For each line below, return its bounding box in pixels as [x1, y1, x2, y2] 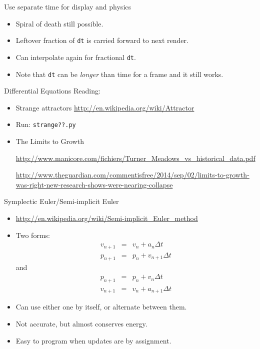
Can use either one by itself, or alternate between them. [15, 301, 187, 312]
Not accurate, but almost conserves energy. [15, 318, 147, 328]
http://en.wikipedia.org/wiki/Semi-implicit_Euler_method [15, 212, 198, 223]
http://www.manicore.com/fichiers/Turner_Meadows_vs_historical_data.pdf [15, 152, 255, 163]
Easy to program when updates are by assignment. [15, 335, 171, 345]
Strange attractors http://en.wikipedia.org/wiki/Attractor [15, 102, 194, 112]
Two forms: [15, 229, 50, 240]
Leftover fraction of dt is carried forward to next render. [15, 35, 188, 45]
